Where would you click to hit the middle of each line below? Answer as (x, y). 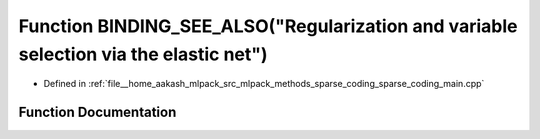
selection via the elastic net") (143, 54)
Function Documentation (97, 112)
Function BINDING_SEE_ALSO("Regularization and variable (268, 26)
